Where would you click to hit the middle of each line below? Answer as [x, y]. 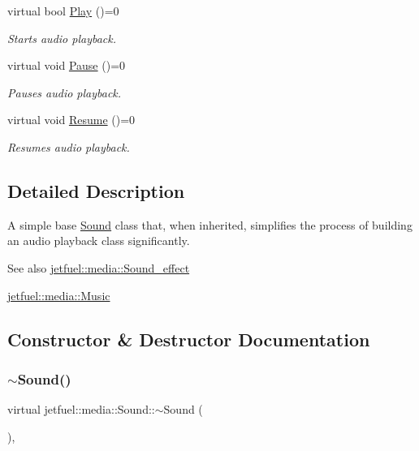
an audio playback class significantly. [99, 241]
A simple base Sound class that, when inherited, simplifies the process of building [210, 224]
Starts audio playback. [62, 38]
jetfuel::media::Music [59, 295]
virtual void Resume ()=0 [71, 120]
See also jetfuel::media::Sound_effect [99, 267]
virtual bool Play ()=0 [63, 11]
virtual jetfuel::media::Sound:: [81, 409]
